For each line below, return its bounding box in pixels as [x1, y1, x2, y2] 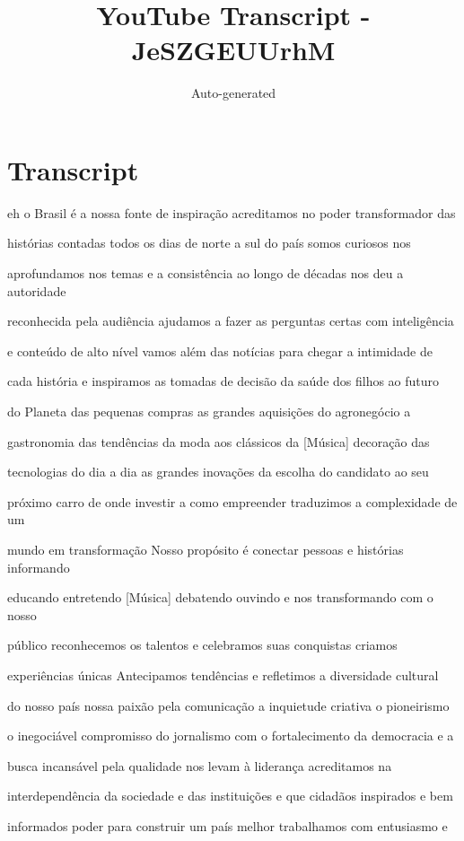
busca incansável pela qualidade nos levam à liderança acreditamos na [7, 756, 392, 775]
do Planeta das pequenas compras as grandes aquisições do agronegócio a [7, 402, 411, 420]
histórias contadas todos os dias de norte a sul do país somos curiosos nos [7, 233, 411, 252]
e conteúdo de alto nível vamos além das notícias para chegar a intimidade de [7, 341, 433, 360]
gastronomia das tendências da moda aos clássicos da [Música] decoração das [7, 432, 430, 451]
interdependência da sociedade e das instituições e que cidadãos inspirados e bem [7, 786, 453, 805]
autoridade [7, 281, 66, 300]
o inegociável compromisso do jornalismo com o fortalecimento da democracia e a [7, 726, 454, 745]
